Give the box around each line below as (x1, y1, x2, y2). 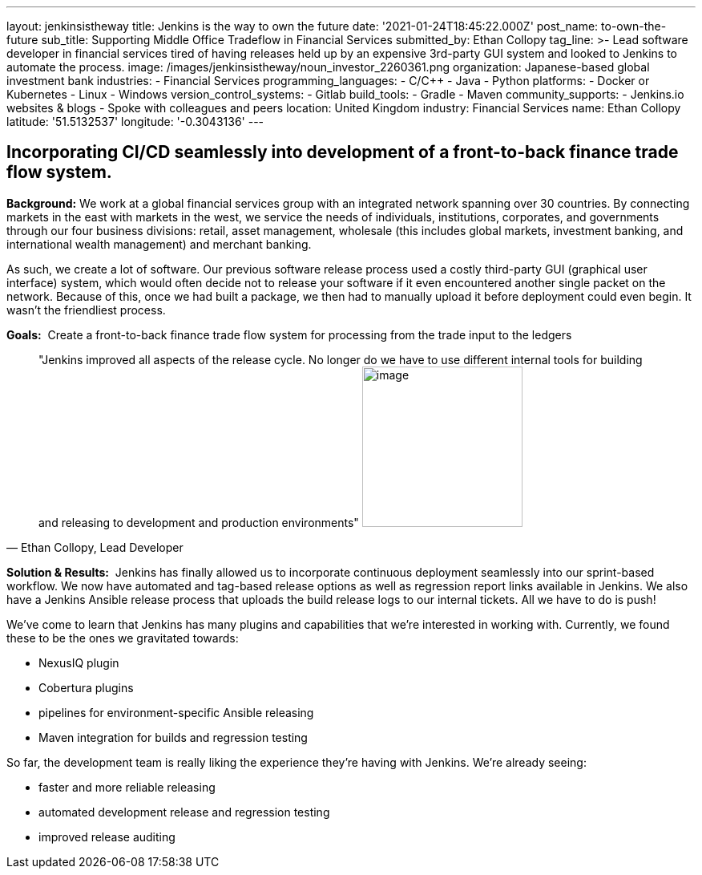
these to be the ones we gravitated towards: (6, 630, 239, 645)
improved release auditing (38, 829, 175, 844)
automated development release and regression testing (38, 804, 330, 819)
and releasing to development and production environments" (38, 515, 359, 529)
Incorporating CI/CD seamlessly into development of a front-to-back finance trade (6, 142, 679, 163)
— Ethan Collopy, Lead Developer (6, 540, 184, 554)
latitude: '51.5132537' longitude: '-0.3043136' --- (6, 115, 264, 128)
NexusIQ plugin (38, 655, 119, 670)
